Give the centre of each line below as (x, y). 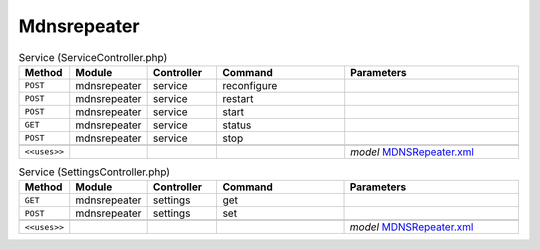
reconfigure (250, 85)
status (237, 125)
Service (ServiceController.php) (93, 57)
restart (238, 98)
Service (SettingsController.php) (94, 172)
